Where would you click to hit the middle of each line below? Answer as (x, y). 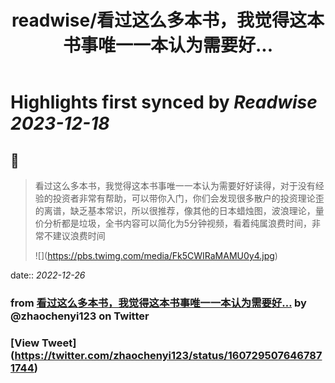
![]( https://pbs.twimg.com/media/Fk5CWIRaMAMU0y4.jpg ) (156, 255)
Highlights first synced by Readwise (164, 102)
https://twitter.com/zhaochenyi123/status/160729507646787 (168, 355)
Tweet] (59, 343)
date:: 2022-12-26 (48, 275)
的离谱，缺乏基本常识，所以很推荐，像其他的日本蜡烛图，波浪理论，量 (179, 210)
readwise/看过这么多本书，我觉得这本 (168, 20)
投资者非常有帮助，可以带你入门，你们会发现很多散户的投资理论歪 (188, 198)
